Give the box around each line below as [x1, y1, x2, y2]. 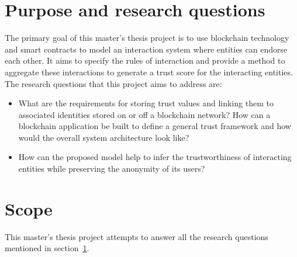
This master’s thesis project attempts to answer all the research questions [5, 230, 268, 242]
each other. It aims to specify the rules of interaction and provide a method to [5, 54, 285, 67]
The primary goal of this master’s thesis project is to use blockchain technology [5, 32, 289, 44]
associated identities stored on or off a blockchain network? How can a [18, 108, 271, 120]
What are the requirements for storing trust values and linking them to [18, 97, 274, 109]
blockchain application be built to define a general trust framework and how [18, 120, 291, 132]
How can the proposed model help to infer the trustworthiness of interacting [18, 151, 292, 163]
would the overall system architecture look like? [18, 131, 189, 143]
